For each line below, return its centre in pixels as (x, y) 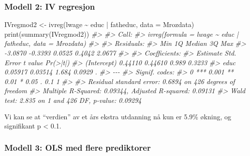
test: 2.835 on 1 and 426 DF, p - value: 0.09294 (73, 100)
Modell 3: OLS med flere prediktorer (78, 147)
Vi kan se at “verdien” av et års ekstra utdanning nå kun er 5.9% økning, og (118, 116)
